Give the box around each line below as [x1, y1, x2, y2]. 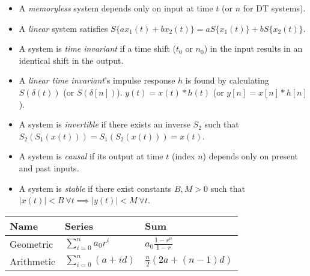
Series [65, 218, 94, 233]
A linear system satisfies [19, 22, 108, 34]
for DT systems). [243, 2, 306, 14]
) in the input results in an [204, 42, 303, 55]
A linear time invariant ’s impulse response [19, 74, 175, 87]
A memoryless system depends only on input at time [19, 2, 213, 14]
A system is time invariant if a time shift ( [19, 42, 177, 55]
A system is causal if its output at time [19, 150, 163, 162]
